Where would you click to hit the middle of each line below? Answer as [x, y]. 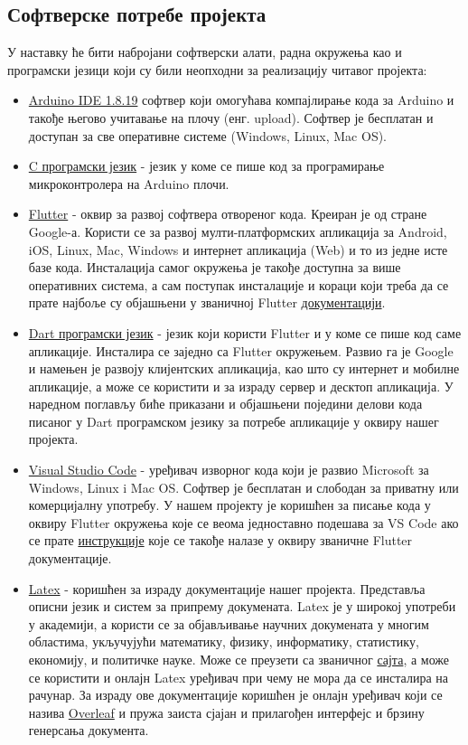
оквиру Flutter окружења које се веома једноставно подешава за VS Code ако [243, 522]
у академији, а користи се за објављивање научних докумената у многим [229, 623]
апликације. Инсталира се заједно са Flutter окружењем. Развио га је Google [241, 350]
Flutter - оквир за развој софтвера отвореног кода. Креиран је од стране [228, 214]
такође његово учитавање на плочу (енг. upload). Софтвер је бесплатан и [231, 117]
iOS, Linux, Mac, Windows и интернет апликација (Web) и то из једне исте [238, 249]
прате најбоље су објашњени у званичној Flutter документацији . [207, 302]
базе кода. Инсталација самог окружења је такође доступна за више [215, 267]
